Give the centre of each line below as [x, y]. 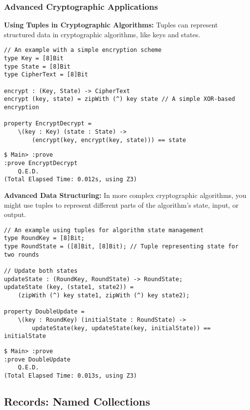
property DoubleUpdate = [44, 312]
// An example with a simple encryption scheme [83, 50]
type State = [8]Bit [37, 66]
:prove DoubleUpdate [37, 359]
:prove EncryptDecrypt [41, 163]
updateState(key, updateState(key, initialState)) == [121, 328]
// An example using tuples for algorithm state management [104, 230]
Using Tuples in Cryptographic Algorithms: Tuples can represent [111, 25]
